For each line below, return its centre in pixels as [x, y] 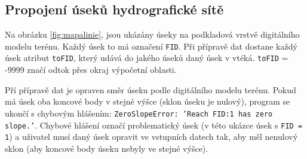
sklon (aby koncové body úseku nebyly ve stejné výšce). [107, 148]
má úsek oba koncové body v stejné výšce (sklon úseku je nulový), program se [148, 101]
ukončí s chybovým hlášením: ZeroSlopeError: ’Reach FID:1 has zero [139, 113]
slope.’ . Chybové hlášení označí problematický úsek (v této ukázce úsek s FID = [154, 125]
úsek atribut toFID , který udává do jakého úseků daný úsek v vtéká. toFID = [147, 58]
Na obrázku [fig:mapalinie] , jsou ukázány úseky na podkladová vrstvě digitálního [152, 34]
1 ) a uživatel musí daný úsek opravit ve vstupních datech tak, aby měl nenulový [151, 137]
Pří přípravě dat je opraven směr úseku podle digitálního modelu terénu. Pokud [151, 89]
